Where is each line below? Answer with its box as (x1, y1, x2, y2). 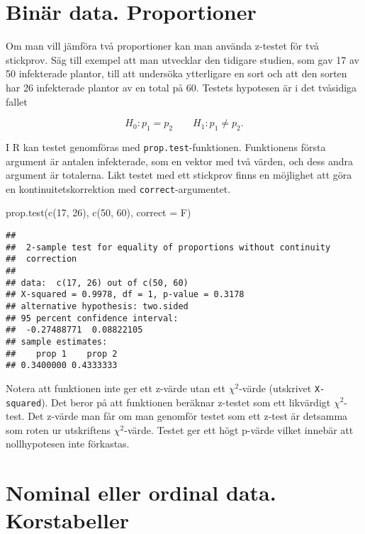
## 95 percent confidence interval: (6, 313, 179, 323)
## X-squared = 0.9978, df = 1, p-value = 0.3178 (6, 289, 245, 300)
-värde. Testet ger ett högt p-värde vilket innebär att (124, 422, 354, 437)
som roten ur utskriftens (6, 422, 111, 437)
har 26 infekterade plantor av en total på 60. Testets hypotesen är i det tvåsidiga (6, 79, 357, 94)
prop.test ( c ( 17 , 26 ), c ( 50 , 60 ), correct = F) (6, 205, 191, 220)
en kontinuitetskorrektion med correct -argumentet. (6, 181, 231, 196)
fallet (6, 94, 28, 109)
